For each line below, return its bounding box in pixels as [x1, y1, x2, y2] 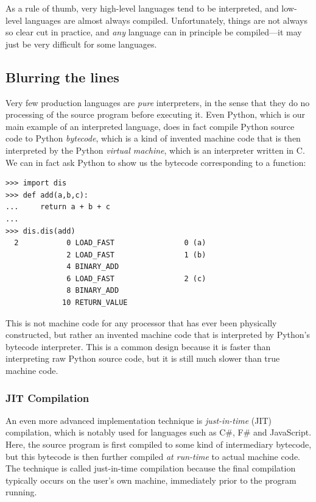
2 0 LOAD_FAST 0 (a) [14, 238, 206, 248]
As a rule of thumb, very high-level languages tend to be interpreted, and [5, 2, 279, 14]
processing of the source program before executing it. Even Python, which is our [5, 108, 306, 121]
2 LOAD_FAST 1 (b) [66, 250, 206, 259]
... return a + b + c [5, 203, 110, 212]
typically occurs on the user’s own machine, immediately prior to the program [5, 473, 297, 486]
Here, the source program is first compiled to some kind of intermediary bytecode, [5, 438, 312, 451]
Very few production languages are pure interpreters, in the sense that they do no [5, 96, 310, 109]
